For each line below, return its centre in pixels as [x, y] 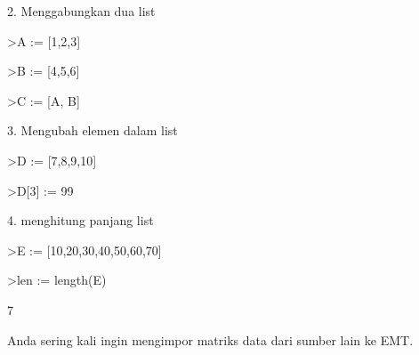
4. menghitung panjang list [81, 220]
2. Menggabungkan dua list [81, 11]
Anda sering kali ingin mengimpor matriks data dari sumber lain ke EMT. [210, 339]
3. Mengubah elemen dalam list [93, 130]
